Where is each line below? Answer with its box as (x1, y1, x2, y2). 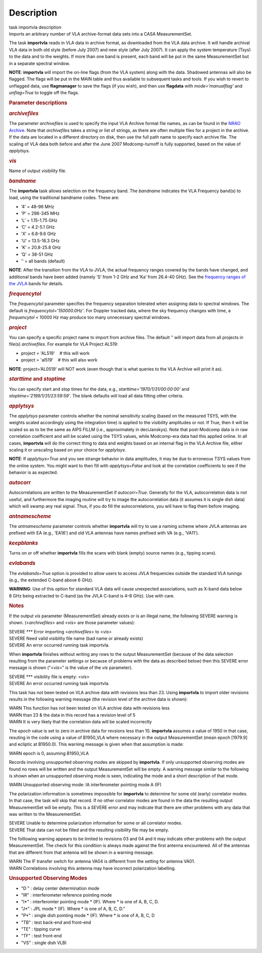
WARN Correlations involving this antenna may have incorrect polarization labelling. (9, 865, 176, 871)
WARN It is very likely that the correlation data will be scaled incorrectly (9, 719, 152, 725)
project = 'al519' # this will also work (21, 357, 98, 363)
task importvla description (9, 24, 62, 30)
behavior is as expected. (9, 469, 58, 475)
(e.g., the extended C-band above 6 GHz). (9, 577, 94, 583)
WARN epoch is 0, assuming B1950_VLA (9, 750, 89, 756)
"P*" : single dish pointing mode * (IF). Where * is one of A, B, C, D (21, 913, 155, 918)
